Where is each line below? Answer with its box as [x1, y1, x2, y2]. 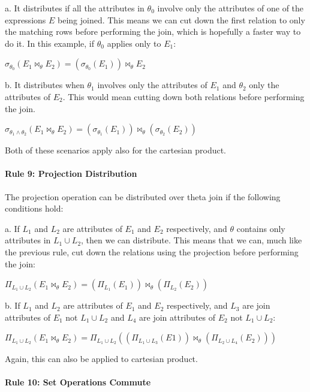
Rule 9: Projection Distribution [5, 167, 137, 180]
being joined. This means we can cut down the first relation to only [57, 13, 305, 26]
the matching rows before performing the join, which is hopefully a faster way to [5, 25, 301, 38]
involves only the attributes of [97, 79, 207, 91]
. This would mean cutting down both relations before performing [62, 90, 305, 102]
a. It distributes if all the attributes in [5, 2, 145, 14]
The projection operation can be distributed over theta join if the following [5, 190, 281, 203]
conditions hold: [5, 202, 64, 215]
